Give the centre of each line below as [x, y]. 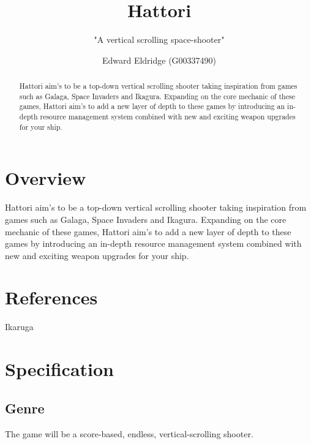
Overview [46, 178]
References [51, 297]
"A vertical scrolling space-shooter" [159, 40]
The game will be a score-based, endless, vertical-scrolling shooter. [129, 433]
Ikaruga [19, 327]
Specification [59, 369]
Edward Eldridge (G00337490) [159, 60]
